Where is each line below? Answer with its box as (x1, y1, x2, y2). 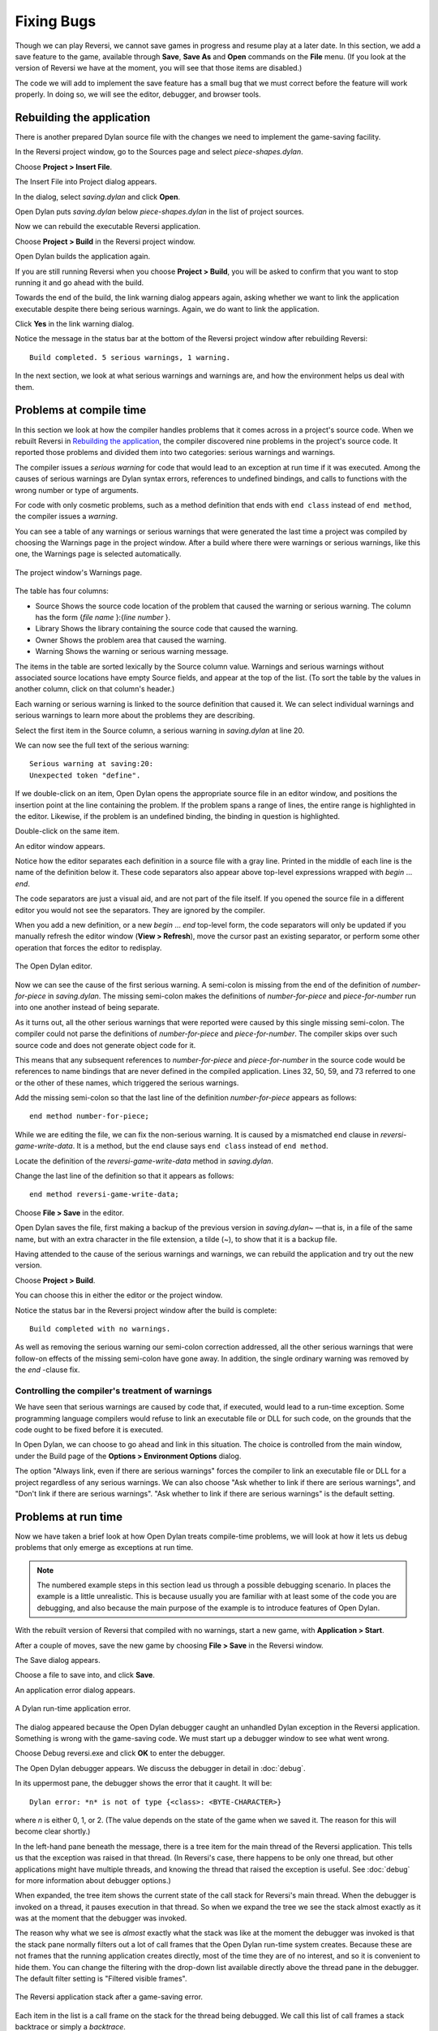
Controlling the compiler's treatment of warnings (15, 1385, 213, 1397)
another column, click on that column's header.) (15, 684, 175, 694)
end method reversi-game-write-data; (29, 1190, 180, 1199)
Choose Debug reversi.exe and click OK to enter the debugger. (15, 1748, 225, 1758)
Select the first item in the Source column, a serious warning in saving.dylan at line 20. (15, 725, 305, 735)
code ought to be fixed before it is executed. (15, 1425, 164, 1435)
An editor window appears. (15, 841, 105, 851)
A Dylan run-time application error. (15, 1704, 131, 1713)
